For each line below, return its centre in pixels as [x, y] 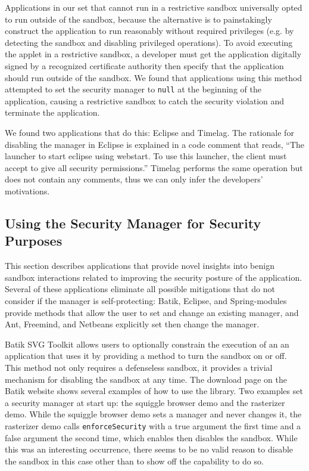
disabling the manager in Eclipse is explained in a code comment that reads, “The [155, 144]
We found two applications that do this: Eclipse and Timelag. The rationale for [149, 132]
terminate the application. [52, 112]
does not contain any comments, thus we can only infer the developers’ [134, 179]
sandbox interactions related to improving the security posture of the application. [154, 277]
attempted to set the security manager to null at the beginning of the [133, 89]
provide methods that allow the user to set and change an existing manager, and [152, 312]
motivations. [27, 190]
